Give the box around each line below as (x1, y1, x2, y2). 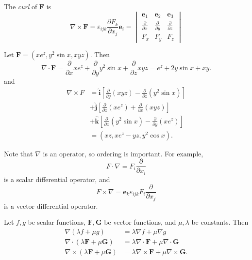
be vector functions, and (104, 217, 176, 227)
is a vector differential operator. (4, 200, 98, 211)
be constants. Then (191, 217, 249, 227)
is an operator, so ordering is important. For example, (43, 148, 203, 158)
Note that (4, 148, 33, 158)
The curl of (4, 1, 37, 11)
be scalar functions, (28, 217, 85, 227)
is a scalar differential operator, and (4, 174, 110, 184)
